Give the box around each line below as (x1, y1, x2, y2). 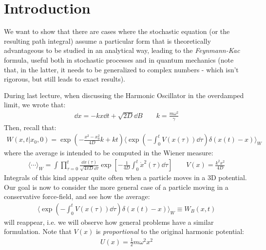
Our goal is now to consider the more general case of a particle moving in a (4, 182, 228, 192)
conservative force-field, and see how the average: (4, 191, 150, 201)
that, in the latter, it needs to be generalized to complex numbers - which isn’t (4, 64, 239, 74)
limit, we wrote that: (4, 100, 66, 110)
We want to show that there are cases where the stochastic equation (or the (4, 26, 230, 36)
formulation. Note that (4, 226, 72, 236)
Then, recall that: (4, 122, 57, 132)
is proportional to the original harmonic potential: (95, 226, 244, 236)
